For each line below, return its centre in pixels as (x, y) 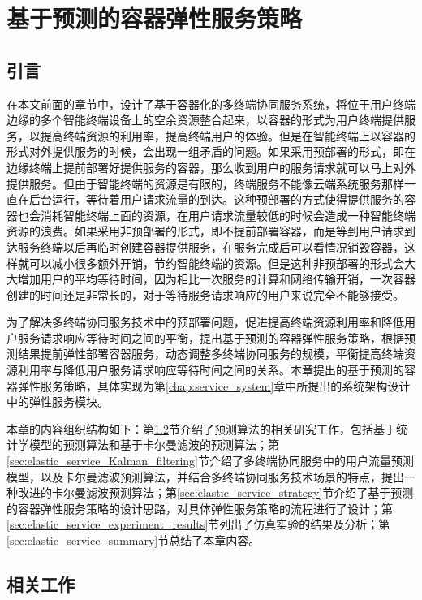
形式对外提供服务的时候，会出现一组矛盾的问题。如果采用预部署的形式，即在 (211, 151)
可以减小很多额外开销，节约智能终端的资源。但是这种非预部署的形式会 (216, 263)
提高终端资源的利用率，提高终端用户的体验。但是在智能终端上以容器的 (228, 135)
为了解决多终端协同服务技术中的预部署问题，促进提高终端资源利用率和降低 (205, 322)
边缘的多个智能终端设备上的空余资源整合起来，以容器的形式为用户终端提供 (205, 120)
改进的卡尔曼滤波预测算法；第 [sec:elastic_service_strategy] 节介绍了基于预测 (215, 492)
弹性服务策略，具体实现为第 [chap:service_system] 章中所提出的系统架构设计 (214, 385)
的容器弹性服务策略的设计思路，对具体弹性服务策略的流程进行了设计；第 (200, 508)
